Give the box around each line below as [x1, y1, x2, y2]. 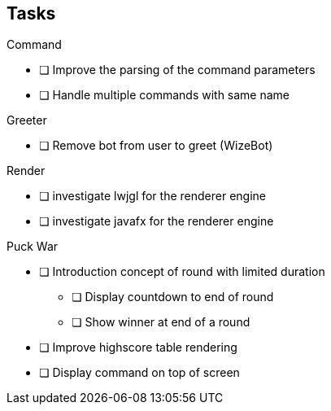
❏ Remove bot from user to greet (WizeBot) [39, 138, 273, 153]
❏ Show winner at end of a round [72, 315, 250, 330]
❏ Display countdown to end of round [72, 290, 274, 304]
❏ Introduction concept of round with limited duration [39, 265, 325, 279]
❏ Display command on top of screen [39, 365, 240, 380]
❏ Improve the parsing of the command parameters [39, 63, 316, 77]
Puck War [7, 239, 59, 254]
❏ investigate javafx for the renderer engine [39, 214, 274, 229]
